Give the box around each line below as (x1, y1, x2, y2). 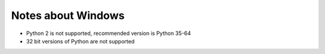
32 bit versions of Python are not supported (26, 37, 135, 45)
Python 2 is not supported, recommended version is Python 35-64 (26, 30, 191, 37)
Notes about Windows (11, 9, 125, 22)
